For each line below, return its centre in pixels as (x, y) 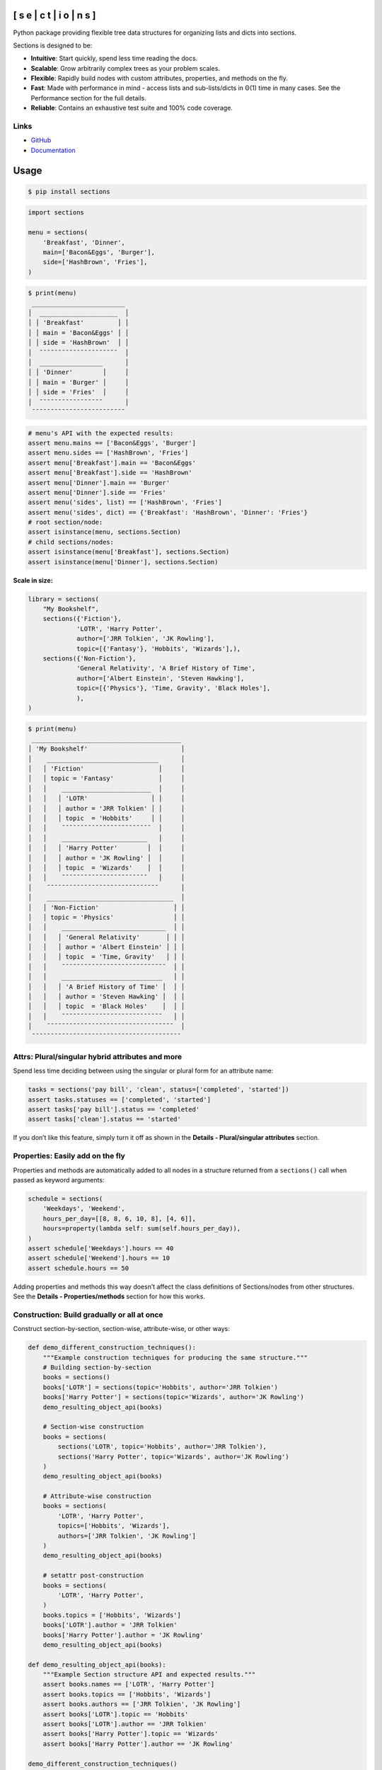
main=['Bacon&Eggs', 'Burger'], (99, 252)
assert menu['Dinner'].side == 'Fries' (97, 492)
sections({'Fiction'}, (82, 619)
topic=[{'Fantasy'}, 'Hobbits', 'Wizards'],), (159, 649)
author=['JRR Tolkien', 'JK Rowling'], (146, 639)
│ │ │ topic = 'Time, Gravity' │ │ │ (106, 957)
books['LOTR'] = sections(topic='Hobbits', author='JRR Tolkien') (161, 1387)
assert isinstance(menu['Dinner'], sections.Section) (123, 562)
